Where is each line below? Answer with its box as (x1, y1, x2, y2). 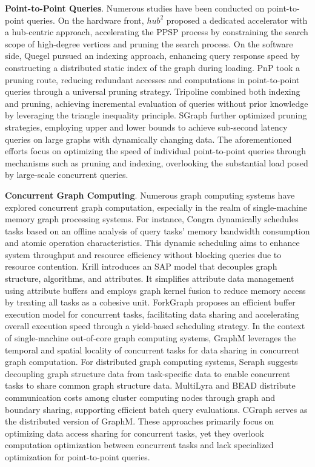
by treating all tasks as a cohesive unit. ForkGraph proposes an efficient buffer (5, 296, 296, 308)
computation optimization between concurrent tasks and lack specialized (5, 438, 274, 451)
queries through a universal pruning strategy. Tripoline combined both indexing (5, 85, 300, 98)
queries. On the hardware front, (27, 13, 144, 26)
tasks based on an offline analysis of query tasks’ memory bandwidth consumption (5, 224, 310, 237)
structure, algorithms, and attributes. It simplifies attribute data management (5, 272, 294, 285)
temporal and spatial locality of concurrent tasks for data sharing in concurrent (5, 343, 300, 356)
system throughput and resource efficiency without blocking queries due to (5, 248, 282, 261)
